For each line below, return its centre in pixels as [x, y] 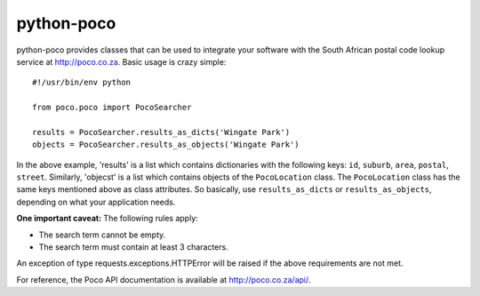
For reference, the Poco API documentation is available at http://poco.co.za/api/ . [164, 279]
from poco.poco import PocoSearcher [112, 108]
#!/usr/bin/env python [82, 83]
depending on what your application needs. [96, 202]
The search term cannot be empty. [102, 235]
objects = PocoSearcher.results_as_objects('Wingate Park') [166, 145]
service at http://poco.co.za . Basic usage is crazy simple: [121, 61]
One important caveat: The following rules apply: [108, 219]
